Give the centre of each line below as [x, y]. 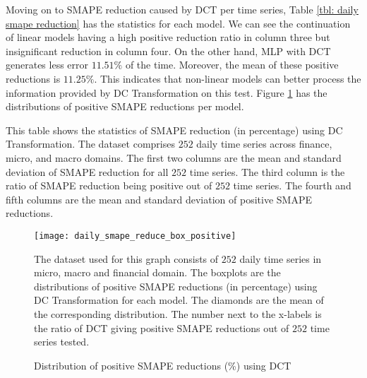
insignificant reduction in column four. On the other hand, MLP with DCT [168, 51]
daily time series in [281, 258]
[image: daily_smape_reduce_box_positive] [135, 236]
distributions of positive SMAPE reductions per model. [125, 106]
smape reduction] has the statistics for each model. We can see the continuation [178, 23]
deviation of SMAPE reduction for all [87, 171]
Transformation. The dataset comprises [90, 144]
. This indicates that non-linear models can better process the [228, 78]
